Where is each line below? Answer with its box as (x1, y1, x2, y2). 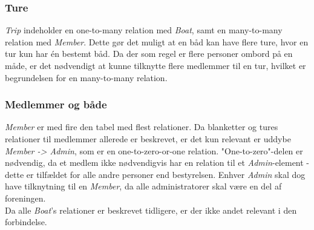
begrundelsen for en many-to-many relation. (5, 71, 168, 84)
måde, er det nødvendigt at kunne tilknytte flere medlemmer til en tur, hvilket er (5, 59, 306, 71)
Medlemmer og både (5, 97, 107, 112)
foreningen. (5, 191, 46, 204)
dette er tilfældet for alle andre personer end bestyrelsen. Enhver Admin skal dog (5, 168, 306, 180)
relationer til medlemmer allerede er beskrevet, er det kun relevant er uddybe (5, 133, 291, 145)
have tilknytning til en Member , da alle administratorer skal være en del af (5, 180, 282, 192)
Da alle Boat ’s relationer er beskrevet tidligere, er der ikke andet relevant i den (5, 203, 297, 216)
